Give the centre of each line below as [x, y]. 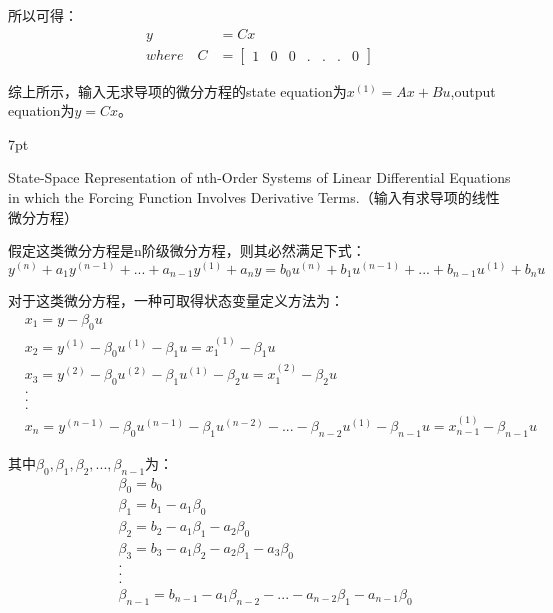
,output [473, 90]
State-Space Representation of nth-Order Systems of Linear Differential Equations [259, 177]
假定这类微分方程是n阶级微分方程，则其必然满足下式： [187, 250]
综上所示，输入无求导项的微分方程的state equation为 [177, 90]
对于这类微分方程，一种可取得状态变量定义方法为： [176, 300]
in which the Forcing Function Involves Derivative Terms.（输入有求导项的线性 [254, 197]
